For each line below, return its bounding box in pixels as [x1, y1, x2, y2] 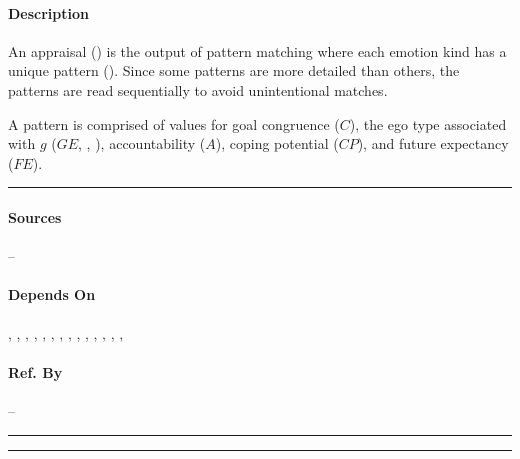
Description [8, 2, 90, 23]
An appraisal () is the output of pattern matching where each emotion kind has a [8, 40, 507, 61]
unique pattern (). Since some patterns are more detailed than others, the [8, 60, 460, 81]
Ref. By [8, 361, 63, 382]
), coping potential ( [215, 133, 339, 154]
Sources [8, 206, 62, 227]
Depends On [8, 284, 96, 305]
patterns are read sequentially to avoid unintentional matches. [8, 79, 388, 100]
